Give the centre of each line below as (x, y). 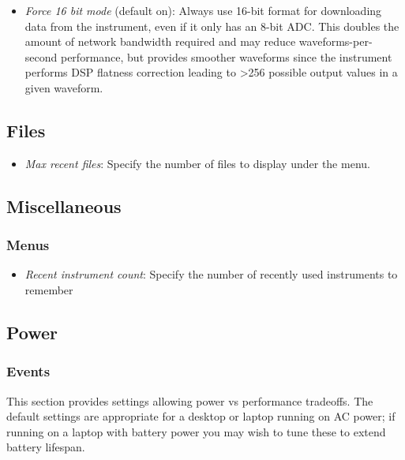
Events (28, 371)
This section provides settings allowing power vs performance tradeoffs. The (190, 400)
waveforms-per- (336, 41)
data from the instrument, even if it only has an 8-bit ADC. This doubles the (212, 26)
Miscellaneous (64, 206)
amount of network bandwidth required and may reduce (160, 41)
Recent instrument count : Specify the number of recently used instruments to (211, 274)
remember (49, 289)
